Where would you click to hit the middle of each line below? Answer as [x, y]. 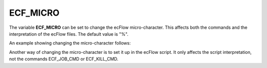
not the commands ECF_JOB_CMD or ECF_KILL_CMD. [64, 59]
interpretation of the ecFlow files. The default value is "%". [69, 34]
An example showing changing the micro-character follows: [70, 43]
